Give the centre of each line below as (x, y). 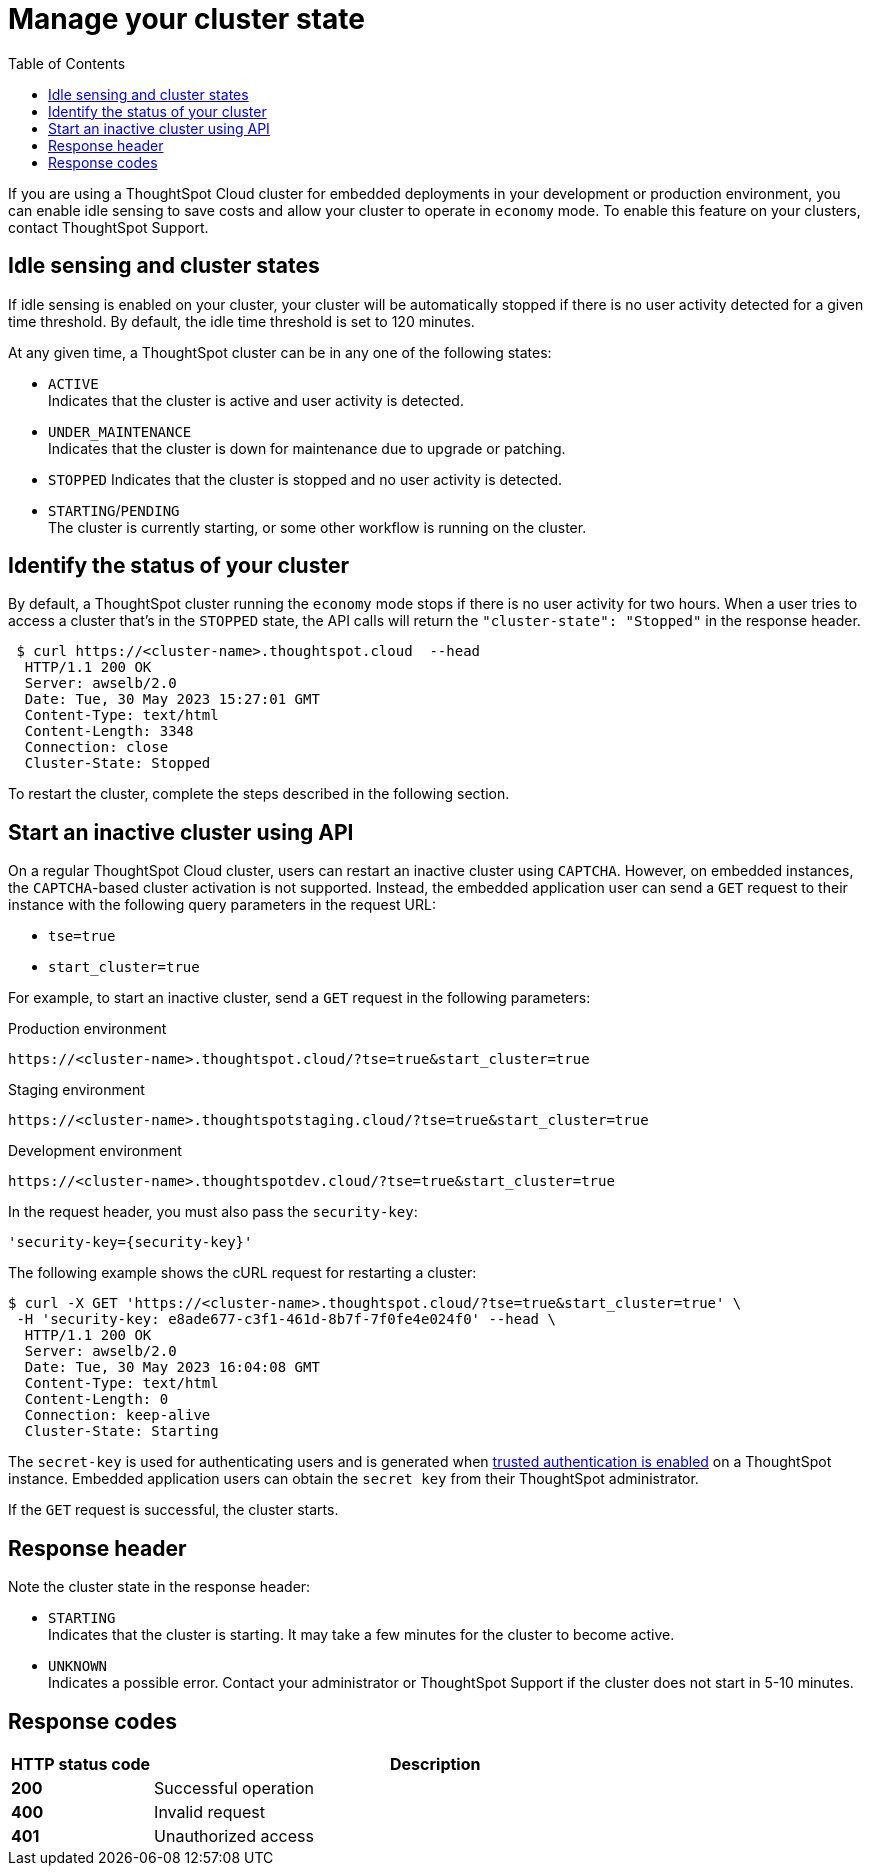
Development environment (95, 1151)
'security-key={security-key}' (130, 1242)
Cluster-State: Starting (121, 1431)
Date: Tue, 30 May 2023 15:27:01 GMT (172, 699)
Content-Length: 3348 (109, 731)
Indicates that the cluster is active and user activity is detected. (256, 400)
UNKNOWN (78, 1666)
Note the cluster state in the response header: (159, 1587)
